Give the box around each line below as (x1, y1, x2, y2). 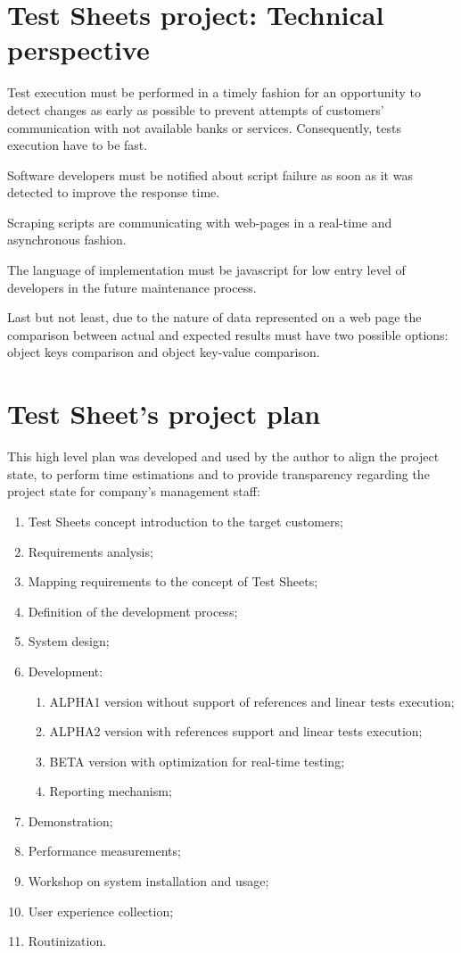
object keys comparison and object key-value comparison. (7, 343, 320, 361)
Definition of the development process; (28, 601, 238, 620)
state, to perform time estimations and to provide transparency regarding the (7, 464, 430, 483)
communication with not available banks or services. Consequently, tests (7, 118, 401, 137)
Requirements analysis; (28, 542, 153, 560)
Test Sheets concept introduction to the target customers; (28, 511, 343, 530)
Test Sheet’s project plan (7, 395, 321, 432)
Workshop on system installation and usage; (28, 872, 269, 891)
